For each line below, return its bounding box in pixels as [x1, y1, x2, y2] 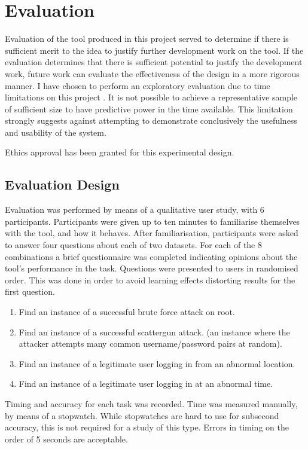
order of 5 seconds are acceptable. [5, 432, 128, 445]
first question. [5, 285, 55, 298]
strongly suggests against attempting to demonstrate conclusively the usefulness [5, 114, 297, 127]
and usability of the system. [5, 126, 106, 138]
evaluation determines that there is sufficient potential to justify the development [5, 56, 303, 68]
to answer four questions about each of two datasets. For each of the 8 [5, 239, 262, 251]
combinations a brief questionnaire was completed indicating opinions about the [5, 250, 298, 262]
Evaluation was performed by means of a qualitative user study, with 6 [5, 203, 264, 216]
